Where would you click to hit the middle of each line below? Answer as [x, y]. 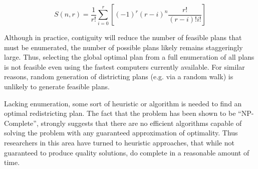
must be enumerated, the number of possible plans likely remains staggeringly [123, 47]
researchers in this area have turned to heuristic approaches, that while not [119, 142]
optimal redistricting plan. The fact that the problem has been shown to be [120, 113]
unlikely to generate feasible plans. [57, 86]
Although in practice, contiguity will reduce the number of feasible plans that [123, 37]
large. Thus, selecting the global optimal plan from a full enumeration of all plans [129, 57]
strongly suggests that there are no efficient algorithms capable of [141, 123]
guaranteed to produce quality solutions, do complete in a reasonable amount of [127, 152]
